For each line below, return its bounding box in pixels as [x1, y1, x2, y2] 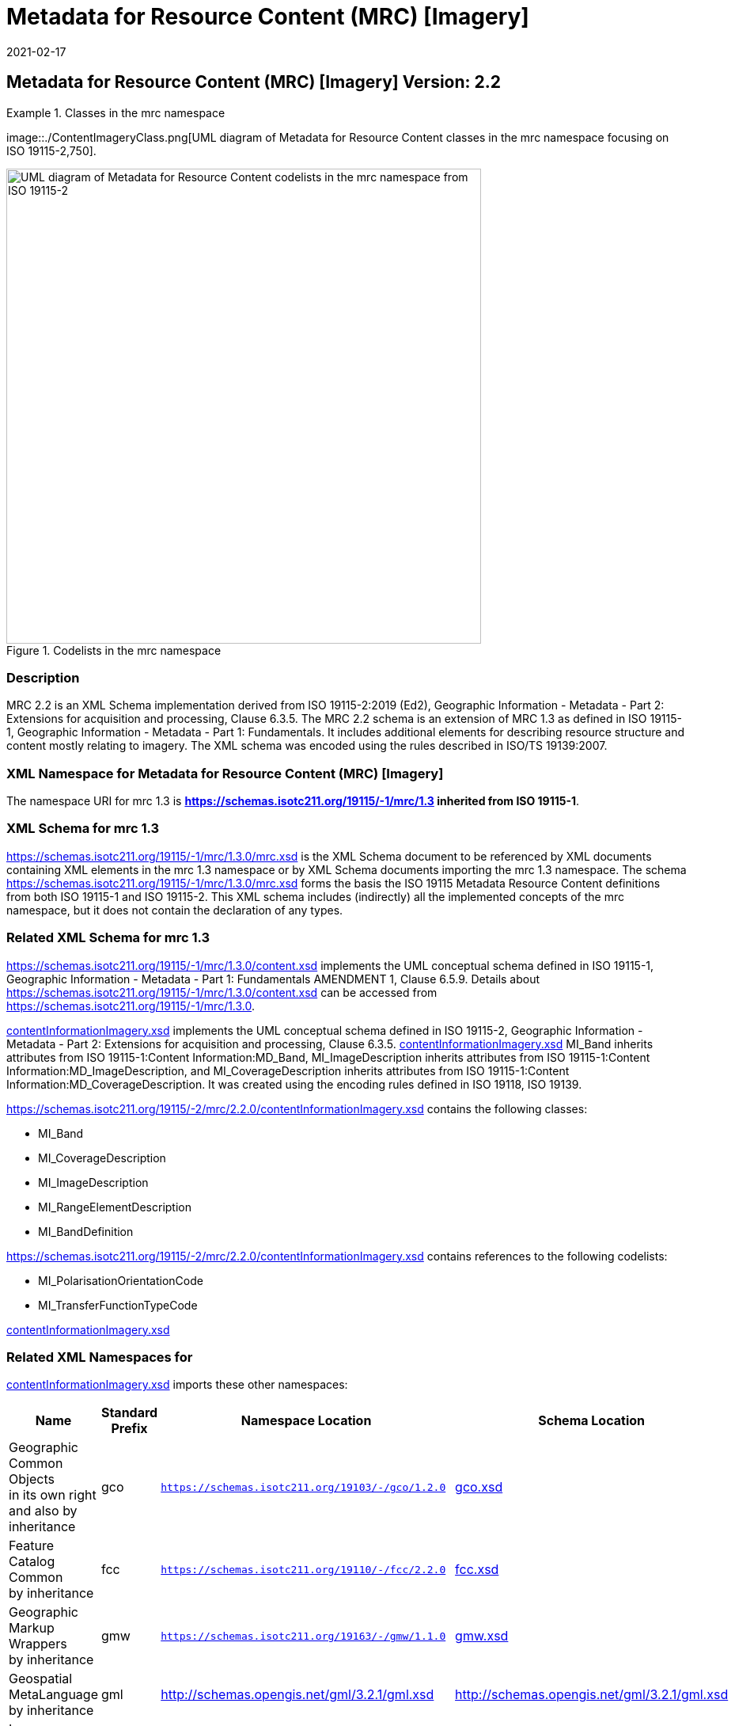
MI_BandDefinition [38, 1224, 134, 1238]
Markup [9, 1620, 55, 1637]
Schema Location [538, 1412, 645, 1429]
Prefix [111, 1420, 148, 1437]
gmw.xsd [455, 1628, 509, 1644]
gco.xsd [455, 1479, 503, 1496]
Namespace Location [241, 1412, 372, 1429]
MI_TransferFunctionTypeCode [38, 1298, 198, 1312]
